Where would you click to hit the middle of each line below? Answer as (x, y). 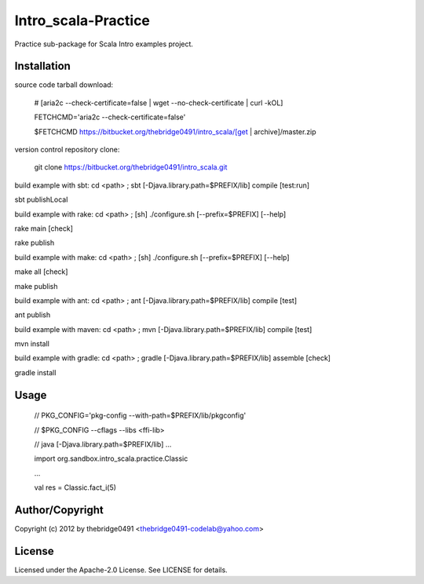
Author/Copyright (59, 510)
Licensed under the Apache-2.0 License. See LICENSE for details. (121, 570)
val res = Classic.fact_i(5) (75, 487)
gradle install (35, 372)
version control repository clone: (67, 150)
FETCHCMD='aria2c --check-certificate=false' (110, 117)
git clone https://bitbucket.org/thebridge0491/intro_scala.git (131, 167)
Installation (42, 66)
